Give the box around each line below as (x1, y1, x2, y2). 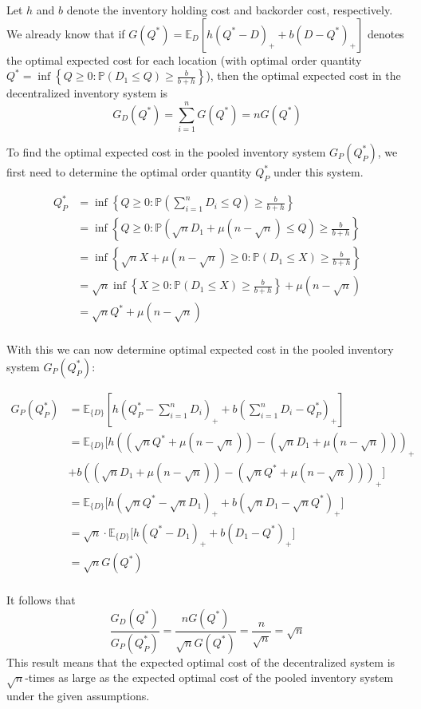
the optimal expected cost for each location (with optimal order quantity (6, 51, 362, 68)
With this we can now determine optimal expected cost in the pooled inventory (6, 341, 394, 358)
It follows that (6, 592, 76, 608)
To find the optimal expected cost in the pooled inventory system (6, 143, 326, 160)
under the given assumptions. (6, 687, 150, 704)
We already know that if (6, 25, 125, 42)
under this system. (273, 163, 364, 180)
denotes (367, 25, 404, 42)
